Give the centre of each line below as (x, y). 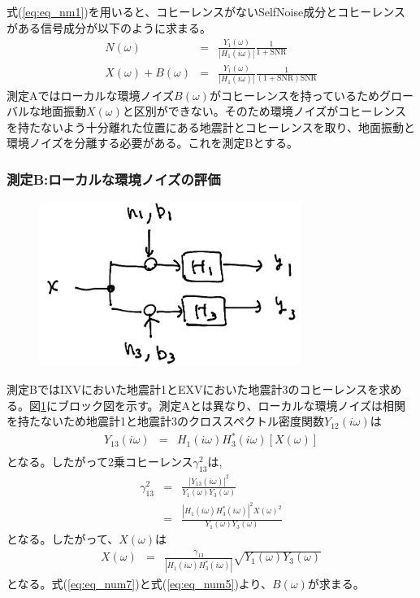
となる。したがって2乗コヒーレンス (100, 462)
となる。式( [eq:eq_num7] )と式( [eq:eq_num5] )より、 (140, 583)
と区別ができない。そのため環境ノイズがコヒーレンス (264, 111)
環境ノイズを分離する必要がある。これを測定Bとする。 (153, 143)
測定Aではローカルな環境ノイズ (91, 95)
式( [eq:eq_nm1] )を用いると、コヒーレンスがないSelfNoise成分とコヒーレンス (206, 11)
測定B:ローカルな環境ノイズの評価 (114, 179)
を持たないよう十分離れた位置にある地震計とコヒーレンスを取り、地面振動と (211, 127)
